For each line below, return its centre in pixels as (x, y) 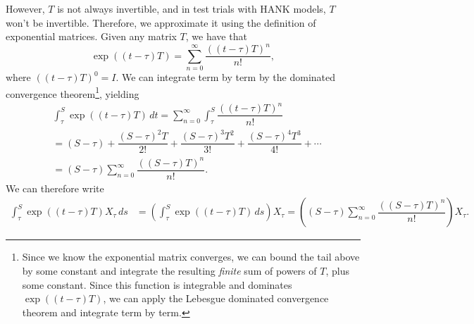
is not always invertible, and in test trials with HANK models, (192, 8)
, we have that (216, 36)
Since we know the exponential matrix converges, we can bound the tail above (191, 257)
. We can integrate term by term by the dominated (226, 77)
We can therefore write (55, 188)
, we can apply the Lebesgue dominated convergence (216, 298)
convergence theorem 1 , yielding (73, 92)
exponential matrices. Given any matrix (91, 36)
